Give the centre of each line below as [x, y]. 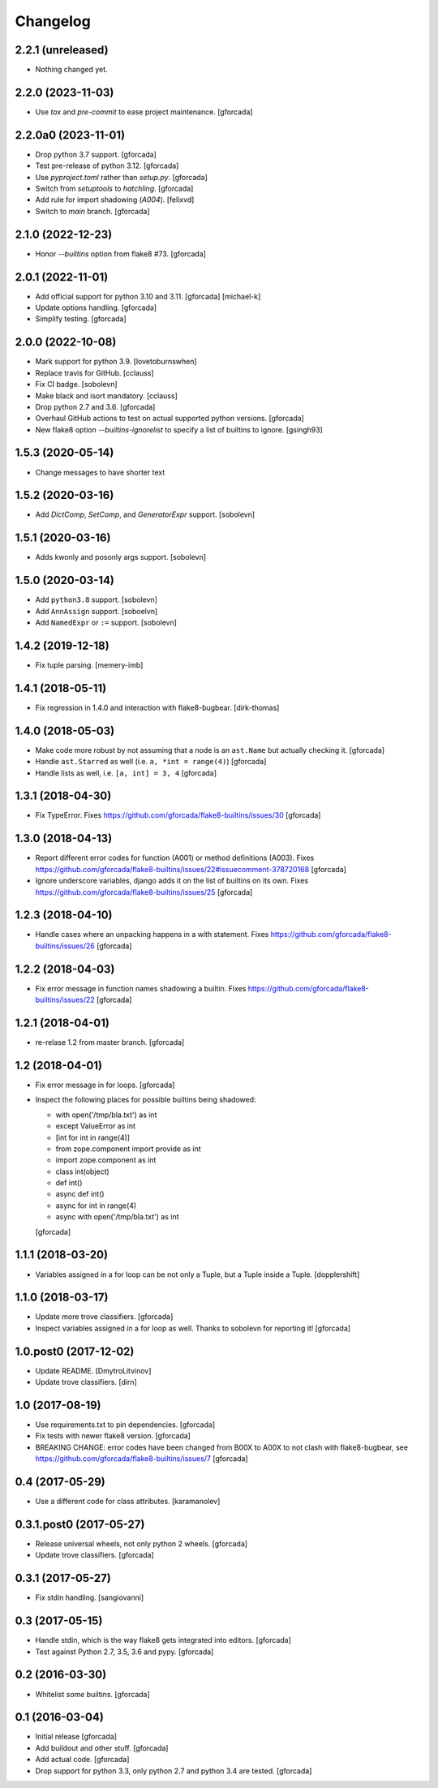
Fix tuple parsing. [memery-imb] [89, 664]
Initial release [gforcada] [76, 1737]
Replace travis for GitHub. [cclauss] [94, 372]
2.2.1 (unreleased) [62, 50]
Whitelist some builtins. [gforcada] [92, 1694]
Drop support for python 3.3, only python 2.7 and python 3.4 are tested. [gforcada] [174, 1771]
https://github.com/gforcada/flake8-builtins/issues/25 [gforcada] [144, 892]
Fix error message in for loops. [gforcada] [105, 1085]
